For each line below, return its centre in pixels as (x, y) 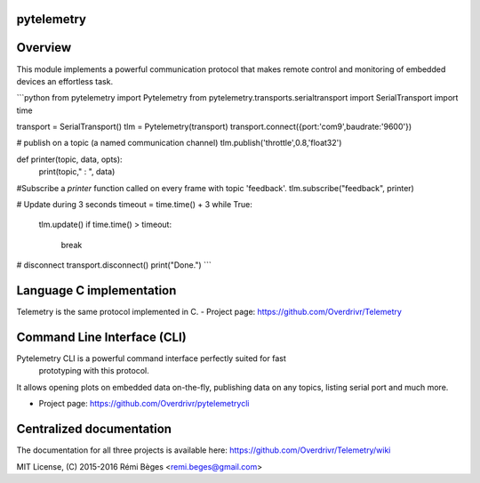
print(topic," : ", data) (77, 172)
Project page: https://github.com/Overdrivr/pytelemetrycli (144, 404)
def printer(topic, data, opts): (70, 159)
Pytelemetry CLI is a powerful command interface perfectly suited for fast (151, 358)
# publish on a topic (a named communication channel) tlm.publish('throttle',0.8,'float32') (179, 143)
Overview (44, 48)
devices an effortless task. (65, 81)
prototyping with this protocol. (94, 371)
